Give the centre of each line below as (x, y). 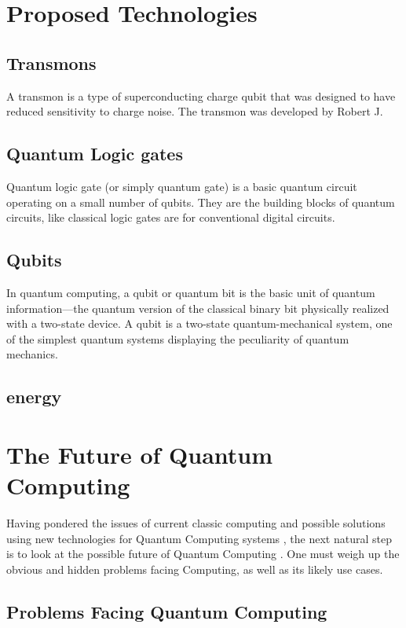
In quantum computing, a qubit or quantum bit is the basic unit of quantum (191, 292)
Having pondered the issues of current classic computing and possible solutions (196, 523)
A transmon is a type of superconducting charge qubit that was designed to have (201, 95)
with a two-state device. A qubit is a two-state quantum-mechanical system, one (199, 323)
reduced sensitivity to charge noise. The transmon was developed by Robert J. (195, 111)
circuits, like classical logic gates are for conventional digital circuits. (171, 217)
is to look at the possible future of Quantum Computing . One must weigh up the (203, 554)
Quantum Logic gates (95, 154)
